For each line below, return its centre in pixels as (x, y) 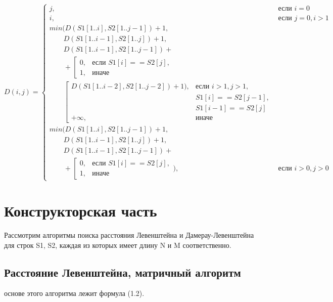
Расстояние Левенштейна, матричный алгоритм (123, 272)
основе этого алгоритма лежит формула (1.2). (74, 293)
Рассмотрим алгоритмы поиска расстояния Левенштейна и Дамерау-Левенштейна (129, 235)
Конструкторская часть (81, 211)
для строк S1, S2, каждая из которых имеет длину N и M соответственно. (118, 245)
